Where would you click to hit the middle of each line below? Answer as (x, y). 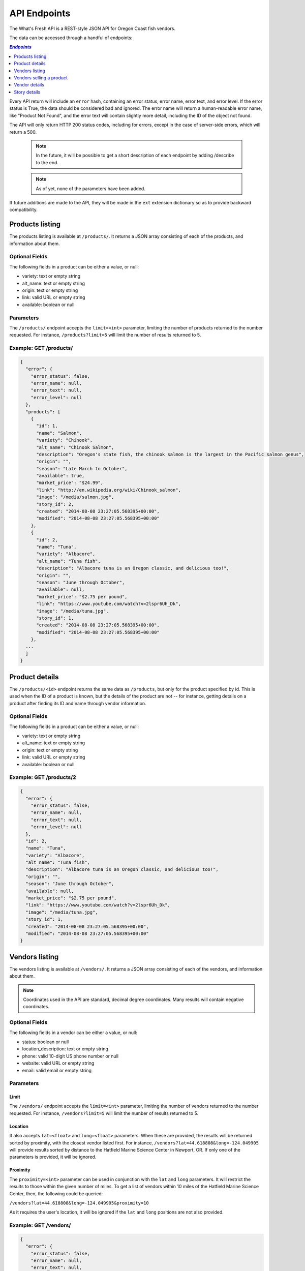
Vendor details (29, 85)
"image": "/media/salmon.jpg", (75, 497)
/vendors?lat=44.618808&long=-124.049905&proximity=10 (79, 1203)
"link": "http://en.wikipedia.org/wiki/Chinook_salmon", (109, 490)
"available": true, (60, 476)
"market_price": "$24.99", (70, 483)
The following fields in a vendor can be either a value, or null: (73, 1033)
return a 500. (23, 132)
